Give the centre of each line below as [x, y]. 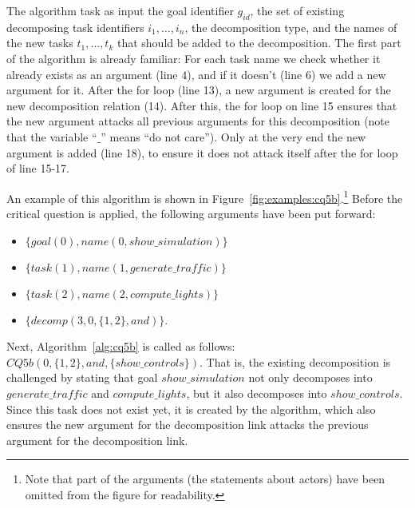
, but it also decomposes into [257, 393]
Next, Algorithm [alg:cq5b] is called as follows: [121, 346]
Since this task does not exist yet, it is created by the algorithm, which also [191, 409]
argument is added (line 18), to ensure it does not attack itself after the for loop [202, 152]
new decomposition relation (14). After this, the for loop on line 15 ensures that [202, 105]
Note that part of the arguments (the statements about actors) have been [205, 479]
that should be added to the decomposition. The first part [259, 43]
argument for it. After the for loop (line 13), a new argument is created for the [199, 90]
